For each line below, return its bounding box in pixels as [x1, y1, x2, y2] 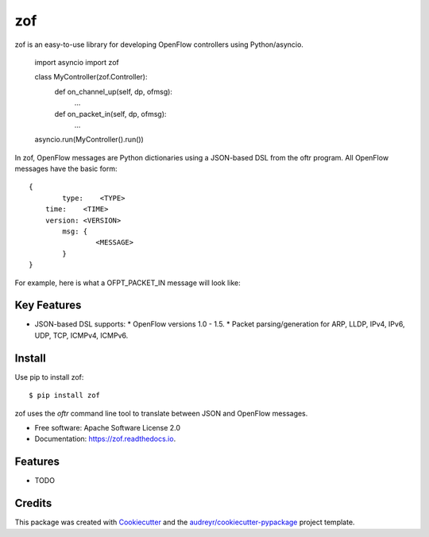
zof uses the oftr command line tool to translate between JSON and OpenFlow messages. [14, 408, 308, 418]
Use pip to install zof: [14, 372, 84, 381]
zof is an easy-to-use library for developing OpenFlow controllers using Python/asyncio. [14, 40, 303, 49]
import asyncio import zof [34, 57, 119, 67]
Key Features [14, 299, 82, 312]
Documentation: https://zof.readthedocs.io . [34, 434, 176, 444]
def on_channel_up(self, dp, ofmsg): [54, 87, 172, 96]
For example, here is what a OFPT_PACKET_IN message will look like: [14, 278, 242, 288]
